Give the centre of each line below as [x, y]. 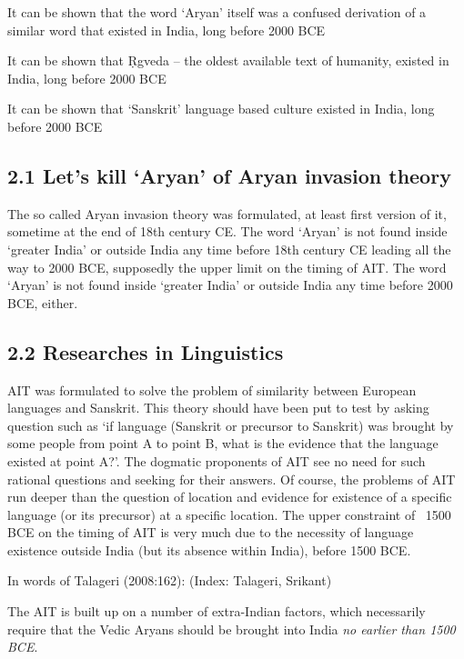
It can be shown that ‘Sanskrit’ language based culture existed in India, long [221, 109]
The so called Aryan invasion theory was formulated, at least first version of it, [227, 213]
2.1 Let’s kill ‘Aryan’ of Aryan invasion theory [229, 175]
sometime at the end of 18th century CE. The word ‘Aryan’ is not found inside [227, 231]
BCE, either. [43, 302]
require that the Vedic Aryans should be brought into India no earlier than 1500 [232, 629]
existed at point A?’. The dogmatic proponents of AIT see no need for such [217, 460]
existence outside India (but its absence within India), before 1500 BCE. [209, 549]
